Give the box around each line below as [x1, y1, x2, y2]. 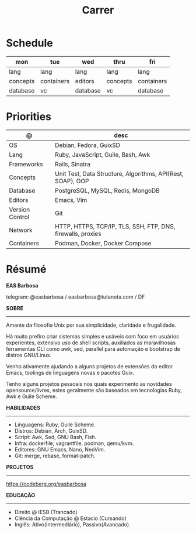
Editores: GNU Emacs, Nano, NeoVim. [14, 446, 106, 453]
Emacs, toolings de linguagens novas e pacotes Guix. [6, 369, 135, 376]
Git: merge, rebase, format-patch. [14, 452, 96, 459]
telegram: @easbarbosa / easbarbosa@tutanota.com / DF [6, 293, 145, 300]
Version [9, 206, 30, 214]
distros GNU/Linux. [6, 351, 51, 358]
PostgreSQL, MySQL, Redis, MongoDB [55, 186, 160, 194]
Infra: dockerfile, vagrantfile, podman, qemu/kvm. [14, 440, 134, 447]
